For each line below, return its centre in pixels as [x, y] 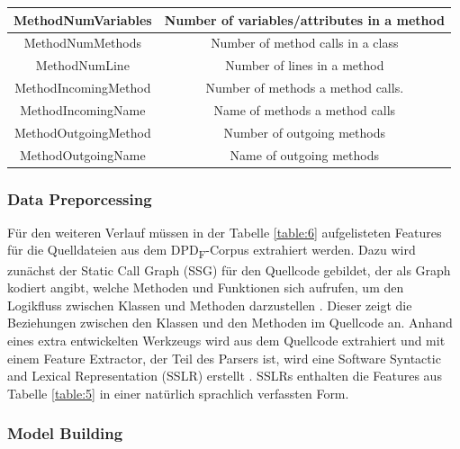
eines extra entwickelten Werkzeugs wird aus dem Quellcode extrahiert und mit [226, 340]
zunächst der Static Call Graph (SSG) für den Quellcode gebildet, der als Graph [229, 269]
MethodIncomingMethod [83, 88]
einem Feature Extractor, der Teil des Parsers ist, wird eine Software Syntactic [224, 358]
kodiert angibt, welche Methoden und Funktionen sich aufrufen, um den [206, 287]
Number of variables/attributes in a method [304, 19]
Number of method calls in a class [305, 43]
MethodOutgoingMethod [82, 132]
